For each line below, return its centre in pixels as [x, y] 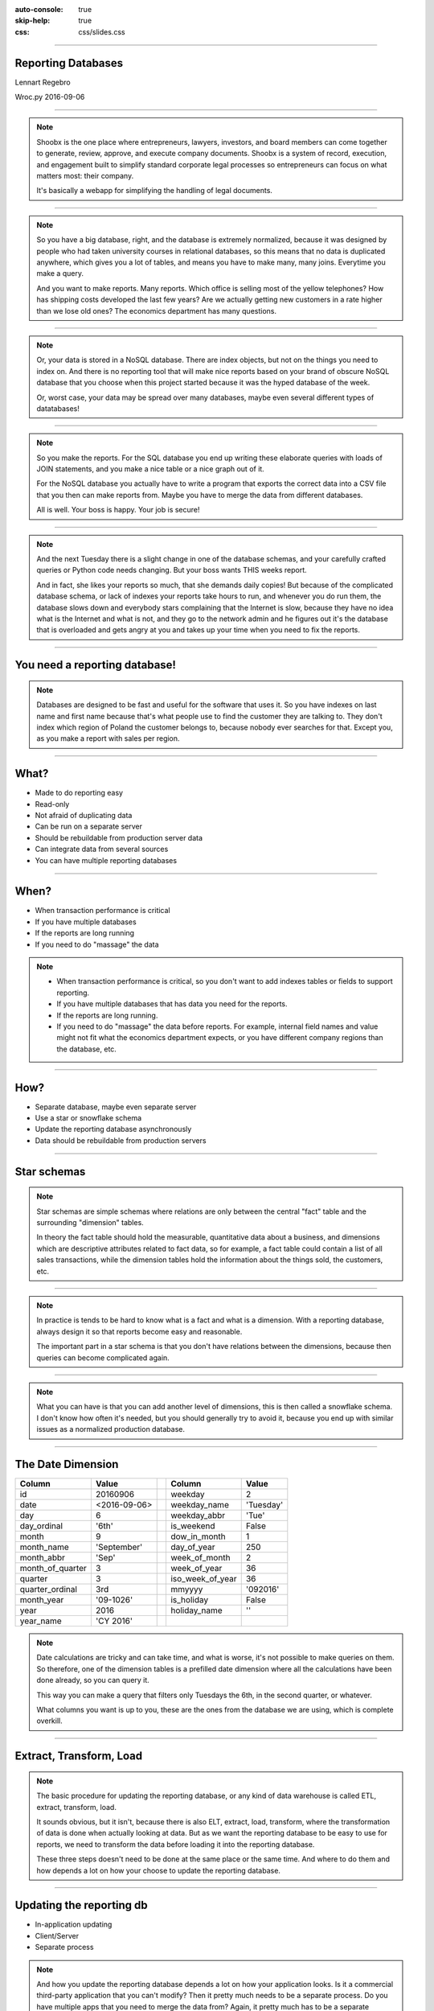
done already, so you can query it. [93, 1680]
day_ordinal [41, 1526]
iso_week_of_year [203, 1579]
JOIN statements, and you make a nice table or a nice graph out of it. [150, 469]
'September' [119, 1547]
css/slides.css [102, 31]
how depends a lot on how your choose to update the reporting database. [159, 1870]
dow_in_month [198, 1536]
